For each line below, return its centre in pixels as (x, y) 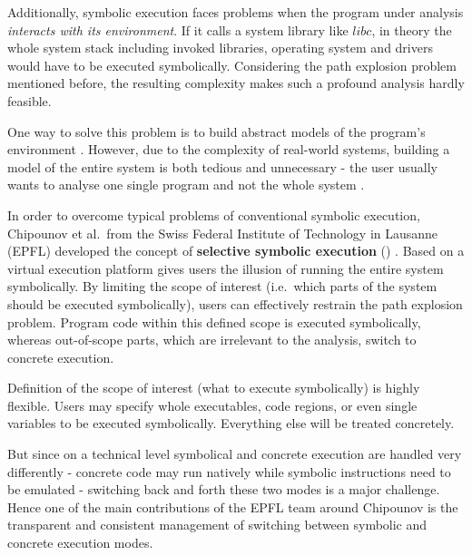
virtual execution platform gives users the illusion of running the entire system (226, 268)
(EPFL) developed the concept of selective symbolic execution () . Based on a (236, 251)
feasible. (29, 100)
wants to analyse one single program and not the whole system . (186, 185)
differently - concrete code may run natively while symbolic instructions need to (229, 471)
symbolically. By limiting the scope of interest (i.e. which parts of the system (222, 286)
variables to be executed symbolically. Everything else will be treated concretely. (231, 423)
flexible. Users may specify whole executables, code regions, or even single (212, 405)
